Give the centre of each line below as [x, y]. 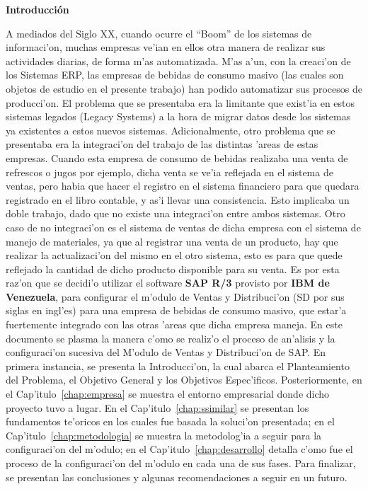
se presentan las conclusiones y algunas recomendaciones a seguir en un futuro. [177, 477]
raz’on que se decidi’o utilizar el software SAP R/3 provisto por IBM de [168, 283]
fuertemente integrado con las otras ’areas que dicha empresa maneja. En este [174, 324]
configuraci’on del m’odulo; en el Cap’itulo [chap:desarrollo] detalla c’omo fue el [179, 449]
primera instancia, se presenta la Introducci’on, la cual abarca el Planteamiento [178, 366]
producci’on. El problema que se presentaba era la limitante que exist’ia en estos [180, 102]
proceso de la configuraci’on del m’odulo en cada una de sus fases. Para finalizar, [181, 463]
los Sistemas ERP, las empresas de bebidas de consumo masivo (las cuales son [175, 75]
